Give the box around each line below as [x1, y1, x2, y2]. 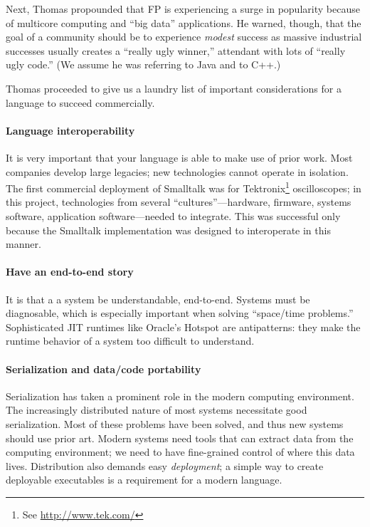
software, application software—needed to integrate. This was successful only [6, 208, 341, 223]
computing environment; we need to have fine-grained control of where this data [6, 444, 355, 459]
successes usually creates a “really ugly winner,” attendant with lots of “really [6, 43, 346, 58]
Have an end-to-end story [6, 264, 134, 279]
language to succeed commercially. [6, 95, 155, 110]
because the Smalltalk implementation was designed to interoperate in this [6, 222, 331, 237]
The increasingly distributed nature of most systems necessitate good [6, 402, 307, 417]
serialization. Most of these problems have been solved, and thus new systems [6, 416, 344, 431]
